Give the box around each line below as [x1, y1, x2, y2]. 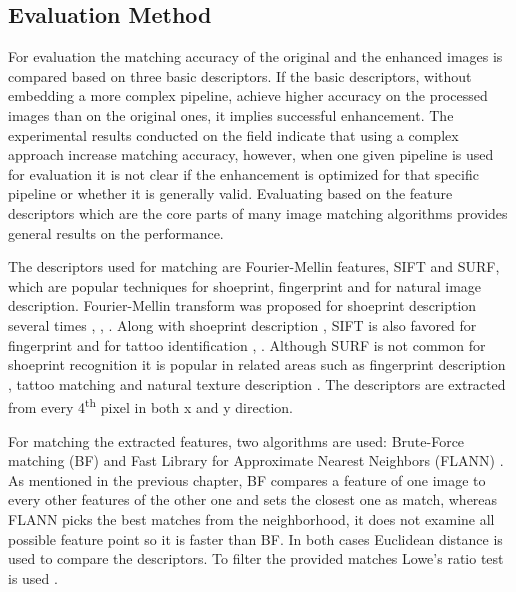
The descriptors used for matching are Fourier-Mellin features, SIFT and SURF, [8, 256, 500, 277]
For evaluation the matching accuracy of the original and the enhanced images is [8, 46, 503, 67]
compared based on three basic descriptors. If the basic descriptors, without [8, 65, 472, 86]
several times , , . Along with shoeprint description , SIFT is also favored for [8, 314, 477, 335]
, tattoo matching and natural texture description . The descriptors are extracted [8, 373, 506, 394]
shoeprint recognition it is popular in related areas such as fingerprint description [8, 354, 506, 375]
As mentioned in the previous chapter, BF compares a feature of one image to [8, 469, 486, 490]
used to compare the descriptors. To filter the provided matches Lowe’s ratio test [8, 548, 504, 569]
